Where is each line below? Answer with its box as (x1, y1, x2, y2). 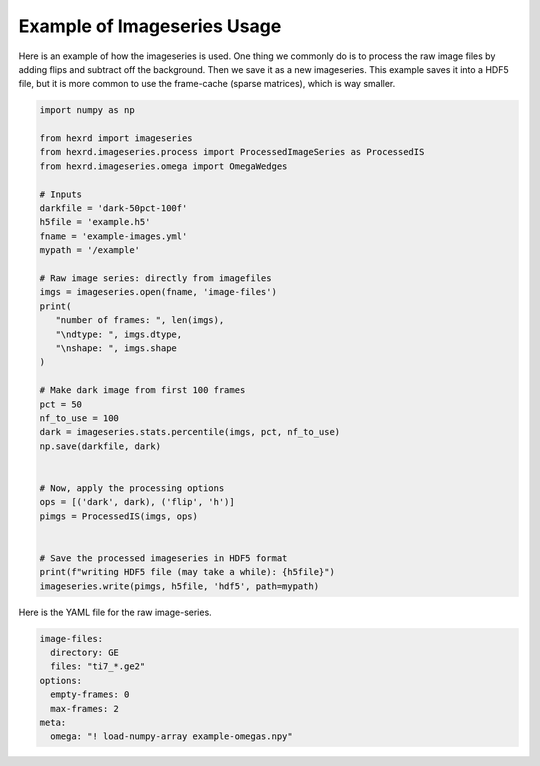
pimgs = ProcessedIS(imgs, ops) (39, 510, 199, 522)
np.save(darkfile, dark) (39, 440, 162, 452)
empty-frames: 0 (50, 689, 130, 700)
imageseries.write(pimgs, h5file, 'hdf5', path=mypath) (39, 580, 320, 592)
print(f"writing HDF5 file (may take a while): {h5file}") (39, 566, 335, 578)
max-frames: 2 (50, 703, 120, 714)
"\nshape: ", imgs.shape (55, 342, 177, 354)
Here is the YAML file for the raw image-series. (18, 606, 212, 618)
